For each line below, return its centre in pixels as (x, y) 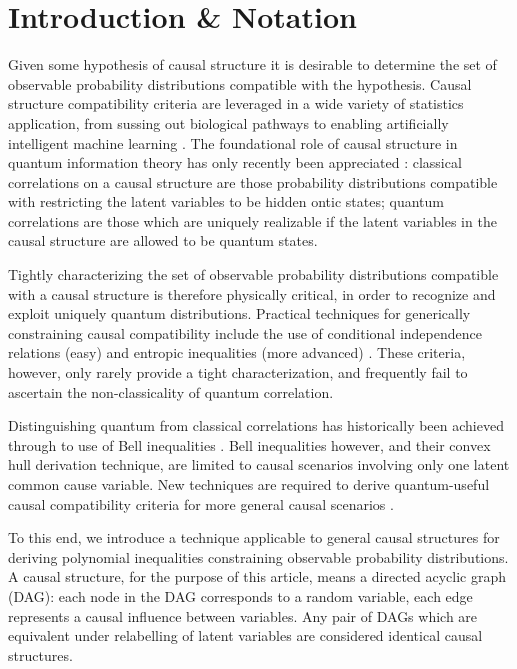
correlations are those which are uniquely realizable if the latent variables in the (252, 220)
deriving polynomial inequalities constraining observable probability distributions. (258, 556)
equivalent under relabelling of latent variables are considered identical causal (245, 635)
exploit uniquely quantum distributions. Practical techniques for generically (239, 313)
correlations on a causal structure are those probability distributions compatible (253, 181)
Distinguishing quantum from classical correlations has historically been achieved (256, 425)
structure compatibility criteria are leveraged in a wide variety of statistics (236, 103)
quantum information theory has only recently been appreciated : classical (235, 162)
